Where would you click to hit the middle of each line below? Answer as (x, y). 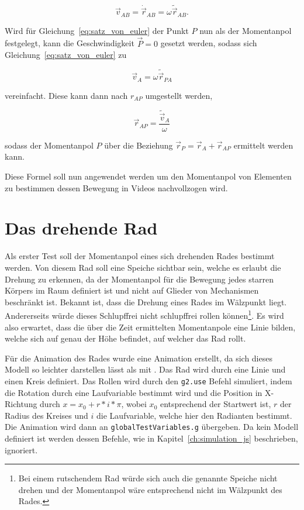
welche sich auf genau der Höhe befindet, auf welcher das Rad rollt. (125, 338)
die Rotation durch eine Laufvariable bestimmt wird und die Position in (134, 392)
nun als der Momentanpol (246, 30)
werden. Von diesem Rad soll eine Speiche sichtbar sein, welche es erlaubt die (143, 267)
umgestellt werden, (179, 95)
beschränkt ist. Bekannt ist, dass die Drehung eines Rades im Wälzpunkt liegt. (146, 301)
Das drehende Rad (81, 228)
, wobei (134, 404)
